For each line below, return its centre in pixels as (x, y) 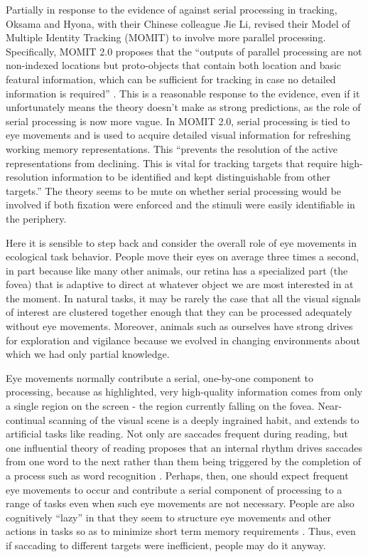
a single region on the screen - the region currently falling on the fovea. (160, 406)
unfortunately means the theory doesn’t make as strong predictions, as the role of (183, 107)
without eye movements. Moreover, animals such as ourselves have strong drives (179, 326)
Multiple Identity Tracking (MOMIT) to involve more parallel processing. (166, 37)
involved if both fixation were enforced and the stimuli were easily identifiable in (180, 205)
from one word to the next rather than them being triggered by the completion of (183, 461)
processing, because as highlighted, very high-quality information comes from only (184, 392)
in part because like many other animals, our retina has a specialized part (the (177, 270)
